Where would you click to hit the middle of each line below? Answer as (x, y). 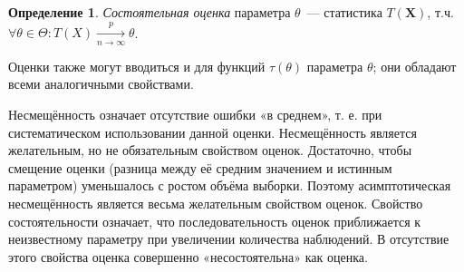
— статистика (344, 12)
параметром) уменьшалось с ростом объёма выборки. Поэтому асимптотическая (230, 185)
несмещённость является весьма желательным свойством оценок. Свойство (216, 203)
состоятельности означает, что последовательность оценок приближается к (215, 221)
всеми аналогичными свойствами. (101, 84)
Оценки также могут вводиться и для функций (137, 66)
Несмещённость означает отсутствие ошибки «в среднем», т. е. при (195, 114)
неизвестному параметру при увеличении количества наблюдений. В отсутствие (229, 239)
